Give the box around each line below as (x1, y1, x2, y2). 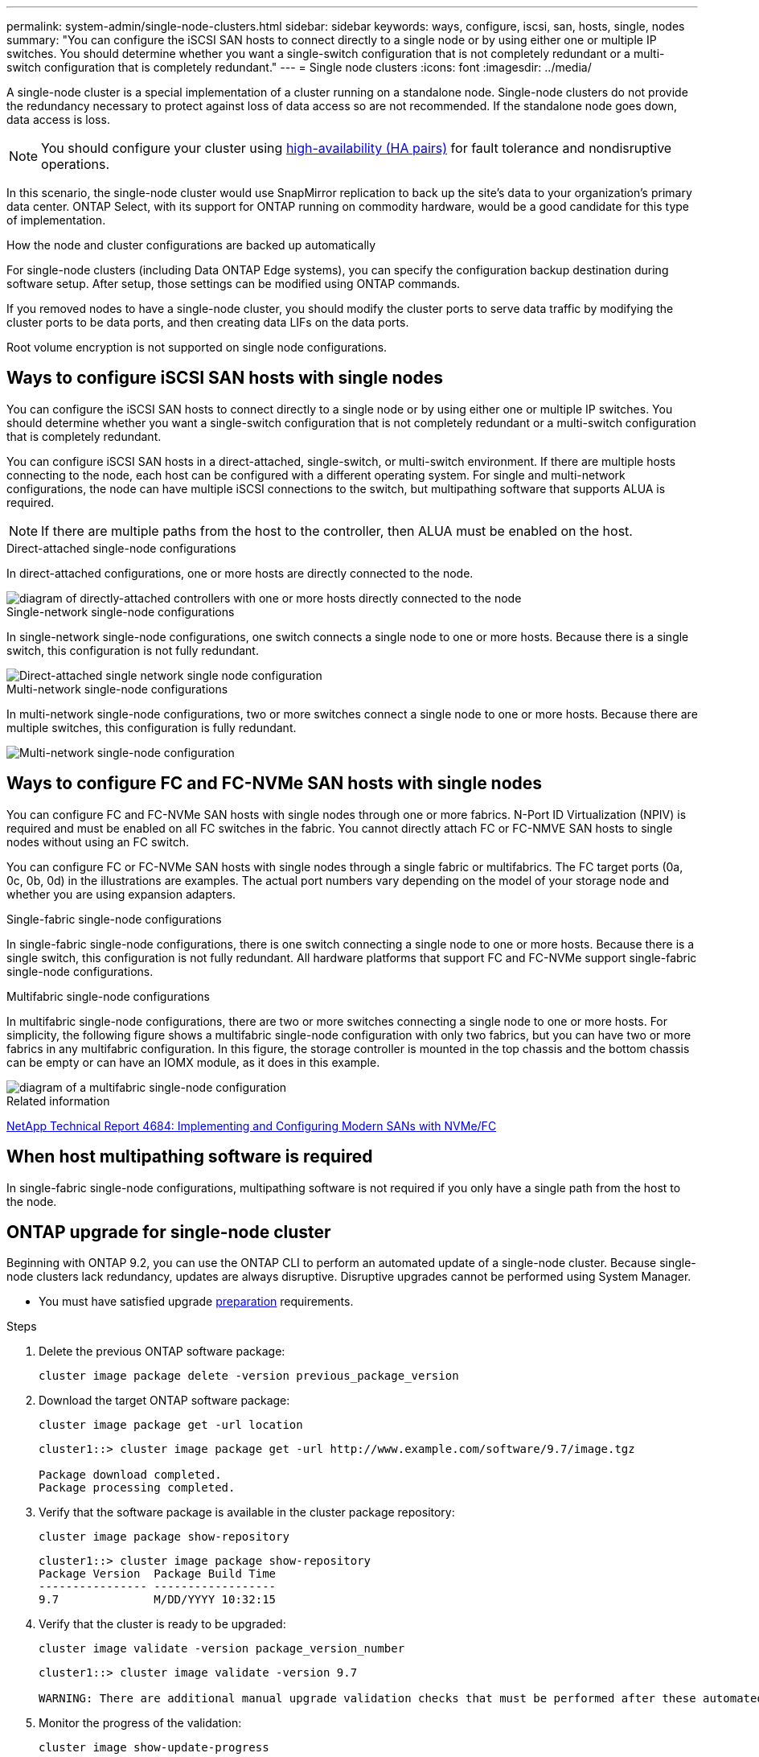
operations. (41, 156, 109, 172)
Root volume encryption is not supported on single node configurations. (6, 340, 388, 354)
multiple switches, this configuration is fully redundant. (6, 720, 297, 734)
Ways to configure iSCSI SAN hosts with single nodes (6, 368, 443, 389)
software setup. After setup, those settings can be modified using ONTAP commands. (6, 277, 461, 290)
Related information (6, 1093, 110, 1108)
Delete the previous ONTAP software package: (39, 1344, 285, 1359)
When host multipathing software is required (6, 1146, 373, 1167)
